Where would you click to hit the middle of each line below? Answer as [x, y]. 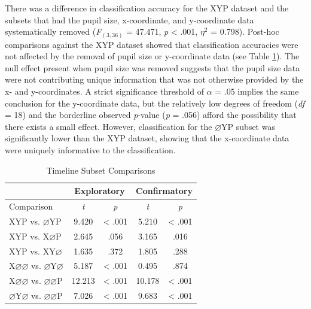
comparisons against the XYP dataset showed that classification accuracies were [152, 44]
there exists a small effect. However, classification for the [109, 126]
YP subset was [248, 126]
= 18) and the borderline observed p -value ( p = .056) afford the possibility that [151, 115]
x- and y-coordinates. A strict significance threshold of [104, 91]
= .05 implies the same [257, 91]
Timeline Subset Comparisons [101, 170]
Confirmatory [164, 191]
